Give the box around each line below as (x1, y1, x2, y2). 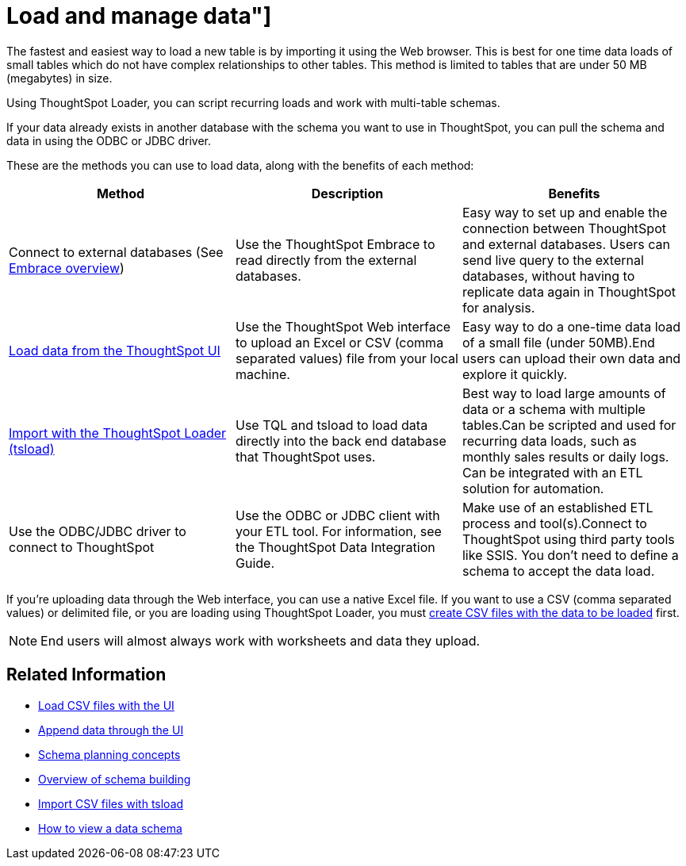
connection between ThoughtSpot (462, 220, 666, 236)
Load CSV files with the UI (38, 698, 174, 712)
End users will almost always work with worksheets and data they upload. (40, 632, 481, 649)
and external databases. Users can (462, 236, 670, 252)
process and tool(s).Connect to (462, 515, 647, 531)
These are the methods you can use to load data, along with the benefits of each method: (6, 158, 474, 172)
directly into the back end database (235, 432, 446, 449)
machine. (235, 366, 290, 382)
